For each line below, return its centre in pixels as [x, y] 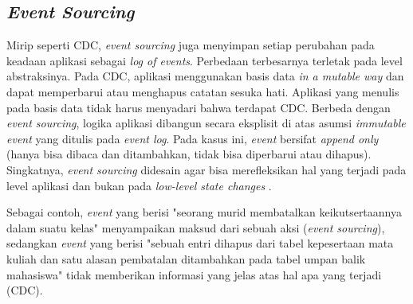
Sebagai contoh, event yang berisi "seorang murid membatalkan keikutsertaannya [204, 212]
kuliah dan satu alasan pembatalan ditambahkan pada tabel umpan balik [186, 258]
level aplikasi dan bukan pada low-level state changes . [139, 185]
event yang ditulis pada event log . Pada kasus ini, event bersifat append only [193, 138]
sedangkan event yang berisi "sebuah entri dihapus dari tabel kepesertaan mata [200, 243]
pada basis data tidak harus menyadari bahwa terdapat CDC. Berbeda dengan [199, 107]
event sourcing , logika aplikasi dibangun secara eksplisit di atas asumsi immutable [206, 123]
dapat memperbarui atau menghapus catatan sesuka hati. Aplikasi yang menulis [203, 91]
